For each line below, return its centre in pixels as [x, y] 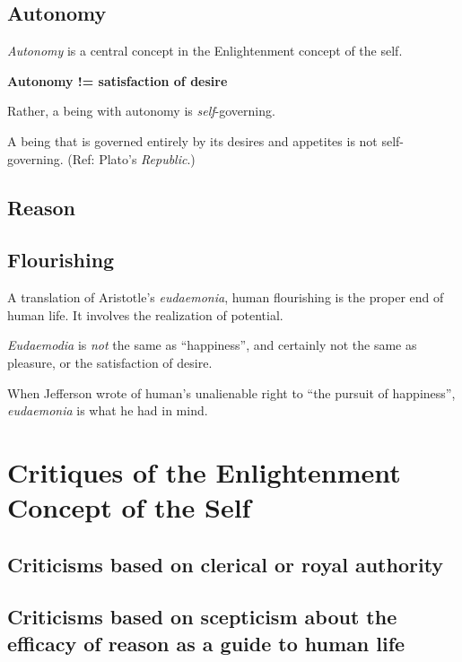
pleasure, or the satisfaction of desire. [110, 362]
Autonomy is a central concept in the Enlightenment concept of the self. [205, 51]
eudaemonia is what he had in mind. [108, 410]
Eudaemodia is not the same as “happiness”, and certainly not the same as [212, 345]
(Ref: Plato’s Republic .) [131, 158]
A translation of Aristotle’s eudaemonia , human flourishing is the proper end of [226, 297]
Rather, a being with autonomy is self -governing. [141, 111]
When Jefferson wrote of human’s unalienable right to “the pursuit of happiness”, [231, 392]
